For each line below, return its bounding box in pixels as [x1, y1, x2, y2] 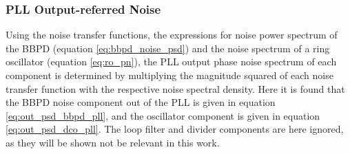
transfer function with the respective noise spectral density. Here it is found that [6, 81, 345, 96]
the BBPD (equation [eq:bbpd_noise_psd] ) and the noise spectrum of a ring [6, 41, 330, 55]
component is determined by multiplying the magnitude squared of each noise [6, 68, 333, 82]
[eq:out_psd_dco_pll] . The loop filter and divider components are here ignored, [6, 122, 344, 136]
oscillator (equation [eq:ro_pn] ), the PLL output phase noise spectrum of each [6, 54, 337, 69]
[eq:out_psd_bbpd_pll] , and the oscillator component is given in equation [6, 108, 320, 122]
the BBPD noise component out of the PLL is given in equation [6, 95, 276, 109]
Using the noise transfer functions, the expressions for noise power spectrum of [6, 27, 338, 42]
